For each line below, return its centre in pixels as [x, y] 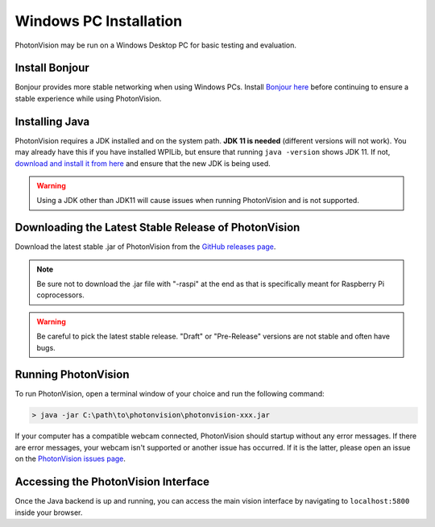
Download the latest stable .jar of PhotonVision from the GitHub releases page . [145, 247]
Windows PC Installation [99, 21]
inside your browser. [49, 512]
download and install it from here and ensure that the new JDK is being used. [143, 163]
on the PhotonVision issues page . [70, 459]
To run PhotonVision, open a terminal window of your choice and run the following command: [170, 394]
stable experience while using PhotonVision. [88, 98]
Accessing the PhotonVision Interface [112, 482]
